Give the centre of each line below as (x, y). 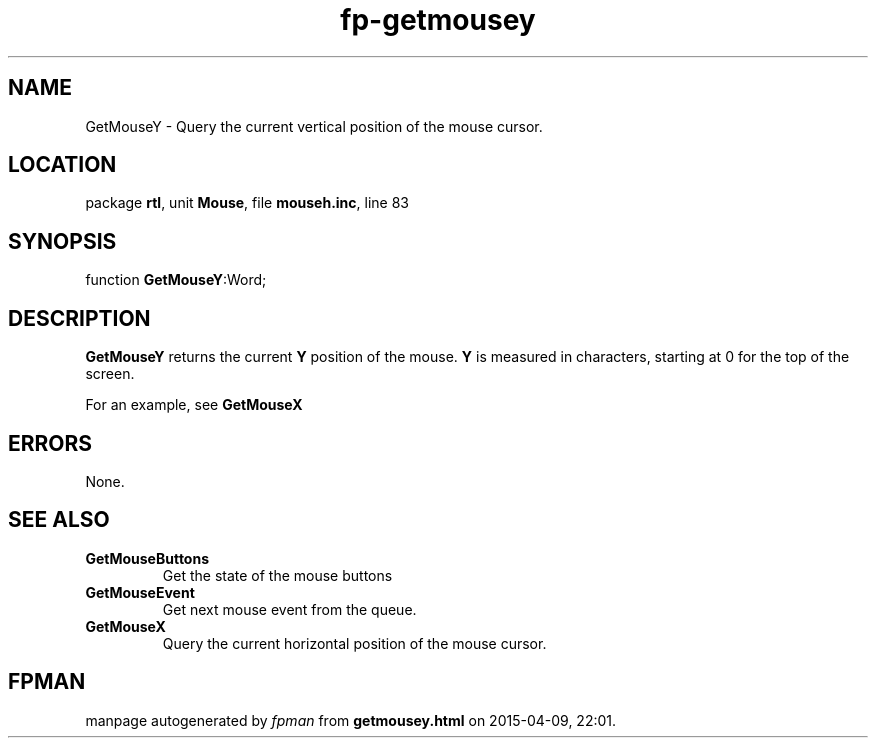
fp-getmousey (438, 20)
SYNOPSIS (62, 241)
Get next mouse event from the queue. (289, 609)
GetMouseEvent (140, 592)
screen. (110, 374)
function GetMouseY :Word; (176, 280)
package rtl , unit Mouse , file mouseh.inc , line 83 (247, 203)
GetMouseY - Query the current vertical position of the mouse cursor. (314, 126)
